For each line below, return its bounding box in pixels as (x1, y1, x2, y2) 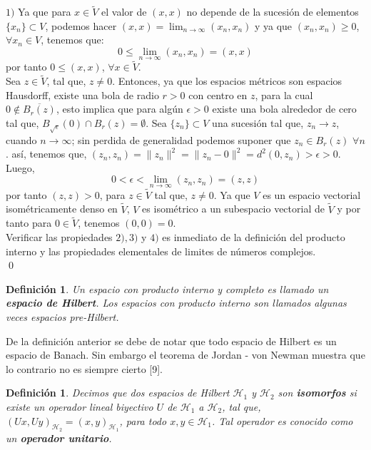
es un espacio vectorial (263, 187, 361, 202)
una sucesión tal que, (212, 116, 304, 131)
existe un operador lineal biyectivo (6, 399, 153, 414)
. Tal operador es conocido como (212, 413, 353, 428)
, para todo (119, 413, 167, 428)
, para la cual (255, 87, 313, 102)
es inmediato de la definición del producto (162, 230, 345, 245)
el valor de (101, 4, 147, 19)
